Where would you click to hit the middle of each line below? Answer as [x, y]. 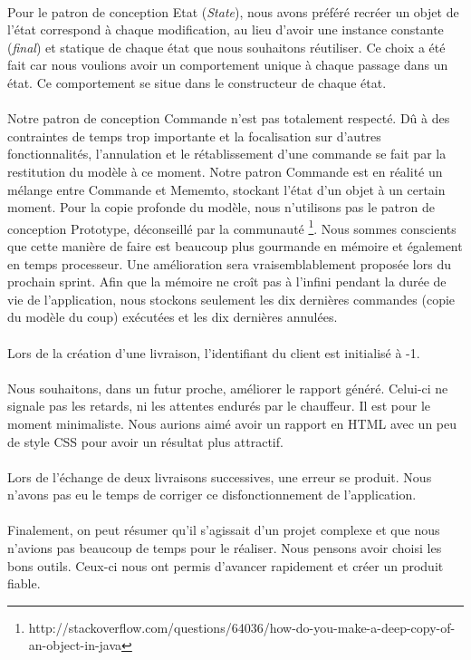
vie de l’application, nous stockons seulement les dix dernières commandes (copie [231, 299]
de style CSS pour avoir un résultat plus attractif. [145, 441]
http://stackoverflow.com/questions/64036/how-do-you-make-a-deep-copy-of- [242, 627]
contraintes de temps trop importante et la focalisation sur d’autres [194, 136]
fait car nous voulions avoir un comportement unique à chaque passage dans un [228, 65]
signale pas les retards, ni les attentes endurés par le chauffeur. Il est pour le [219, 406]
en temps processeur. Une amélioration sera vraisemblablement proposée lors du [229, 263]
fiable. [24, 583]
